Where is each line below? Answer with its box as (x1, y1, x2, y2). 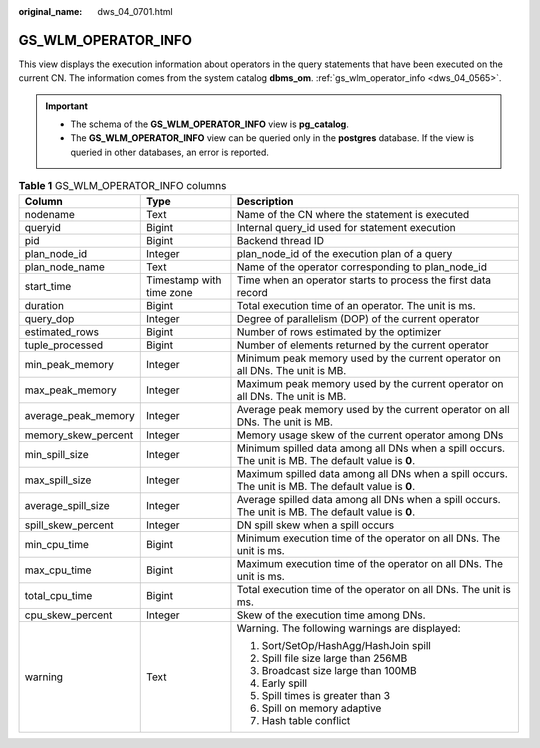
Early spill (261, 676, 308, 690)
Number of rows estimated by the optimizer (236, 325, 442, 339)
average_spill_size (24, 498, 110, 512)
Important (45, 100, 89, 112)
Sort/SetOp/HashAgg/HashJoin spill (261, 638, 432, 652)
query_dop (24, 311, 75, 325)
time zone (146, 285, 193, 299)
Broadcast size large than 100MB (261, 663, 417, 677)
